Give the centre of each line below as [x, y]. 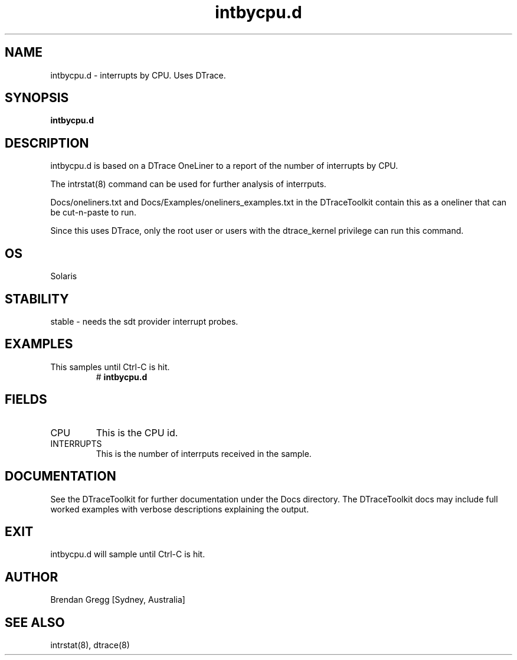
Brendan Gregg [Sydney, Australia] [118, 600]
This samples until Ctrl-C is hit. [110, 367]
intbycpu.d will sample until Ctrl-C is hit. [128, 554]
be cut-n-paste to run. [93, 213]
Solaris [64, 276]
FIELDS [26, 400]
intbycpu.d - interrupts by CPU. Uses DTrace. [138, 75]
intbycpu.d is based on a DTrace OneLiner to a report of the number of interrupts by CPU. [224, 166]
